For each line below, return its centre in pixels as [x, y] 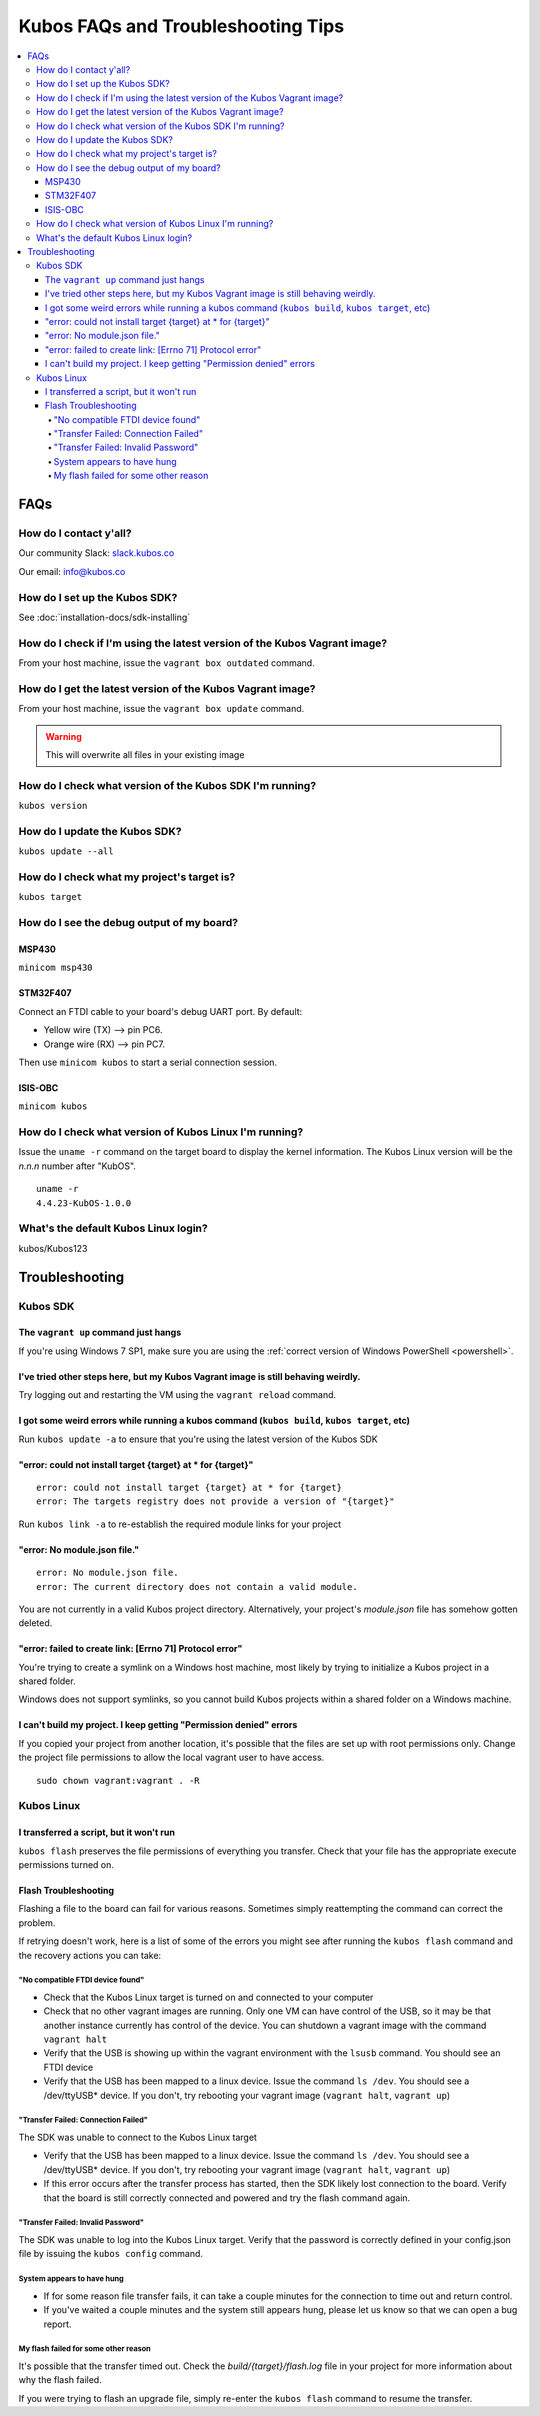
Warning [63, 736]
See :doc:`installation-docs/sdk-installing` [104, 617]
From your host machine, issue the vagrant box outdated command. [166, 663]
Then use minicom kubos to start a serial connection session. [148, 1062]
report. [57, 2324]
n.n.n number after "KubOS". [77, 1166]
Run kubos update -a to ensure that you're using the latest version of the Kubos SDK [198, 1439]
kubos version [53, 806]
